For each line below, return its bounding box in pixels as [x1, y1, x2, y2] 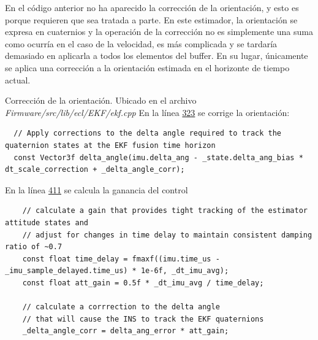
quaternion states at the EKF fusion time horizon [5, 141, 216, 150]
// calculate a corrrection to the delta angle [22, 303, 220, 312]
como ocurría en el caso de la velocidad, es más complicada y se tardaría [5, 37, 278, 50]
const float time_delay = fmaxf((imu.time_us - [22, 254, 220, 263]
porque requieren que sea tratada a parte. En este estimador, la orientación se [5, 13, 298, 26]
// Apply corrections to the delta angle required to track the [13, 129, 282, 138]
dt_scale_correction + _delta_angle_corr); [5, 165, 185, 174]
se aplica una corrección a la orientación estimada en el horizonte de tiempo [5, 61, 290, 74]
